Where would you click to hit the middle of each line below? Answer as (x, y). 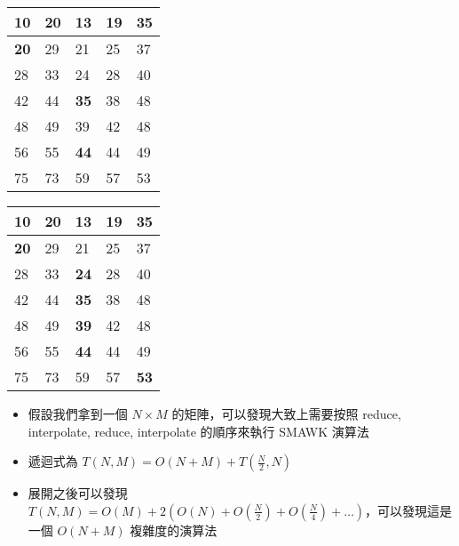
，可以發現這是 (409, 510)
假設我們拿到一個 (78, 414)
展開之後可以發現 (78, 493)
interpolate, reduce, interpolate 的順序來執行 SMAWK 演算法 (198, 431)
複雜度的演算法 (174, 530)
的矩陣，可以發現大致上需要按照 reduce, (286, 414)
